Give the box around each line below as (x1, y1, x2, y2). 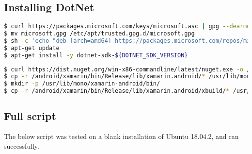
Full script (4, 108, 56, 123)
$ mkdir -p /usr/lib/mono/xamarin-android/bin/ (4, 80, 160, 87)
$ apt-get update (4, 44, 60, 51)
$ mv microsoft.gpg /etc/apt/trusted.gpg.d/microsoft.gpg (4, 30, 195, 37)
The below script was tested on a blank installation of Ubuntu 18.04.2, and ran (4, 131, 239, 141)
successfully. (4, 140, 39, 151)
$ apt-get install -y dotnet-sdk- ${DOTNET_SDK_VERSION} (4, 51, 188, 59)
